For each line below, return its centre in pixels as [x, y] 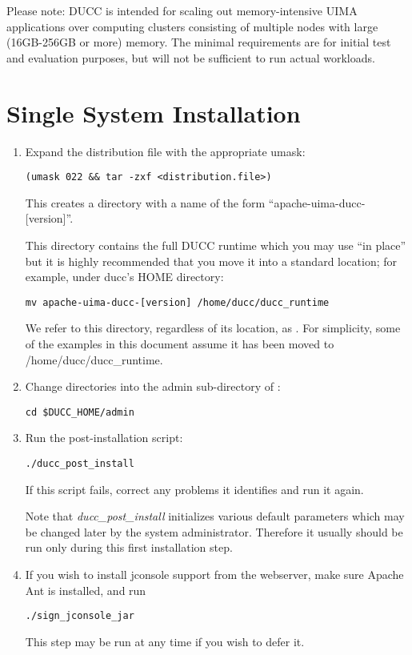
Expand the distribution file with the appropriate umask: [165, 151]
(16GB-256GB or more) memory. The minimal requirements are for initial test [199, 42]
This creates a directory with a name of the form [145, 202]
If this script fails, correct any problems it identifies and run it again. [194, 489]
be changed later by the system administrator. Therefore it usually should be [214, 531]
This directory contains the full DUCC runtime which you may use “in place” [216, 245]
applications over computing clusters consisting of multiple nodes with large [192, 26]
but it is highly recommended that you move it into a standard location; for [211, 261]
